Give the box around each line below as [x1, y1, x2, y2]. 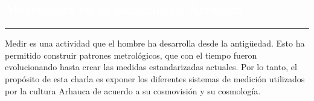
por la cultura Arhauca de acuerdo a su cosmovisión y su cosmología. [5, 84, 261, 97]
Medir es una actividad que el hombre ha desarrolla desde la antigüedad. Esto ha [5, 37, 305, 50]
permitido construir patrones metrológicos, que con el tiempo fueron [5, 48, 257, 61]
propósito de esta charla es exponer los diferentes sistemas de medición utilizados [5, 72, 305, 85]
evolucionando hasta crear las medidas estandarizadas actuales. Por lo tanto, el [5, 60, 297, 73]
